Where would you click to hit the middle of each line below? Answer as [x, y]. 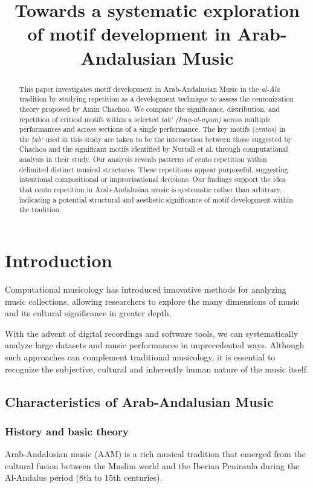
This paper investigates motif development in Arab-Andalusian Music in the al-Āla [150, 89]
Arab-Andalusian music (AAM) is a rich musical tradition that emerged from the [155, 454]
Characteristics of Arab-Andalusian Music [139, 401]
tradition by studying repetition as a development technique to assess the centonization [156, 99]
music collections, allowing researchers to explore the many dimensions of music [152, 301]
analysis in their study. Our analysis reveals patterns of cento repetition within [143, 159]
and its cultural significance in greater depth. [88, 313]
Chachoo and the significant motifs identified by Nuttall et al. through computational [153, 149]
